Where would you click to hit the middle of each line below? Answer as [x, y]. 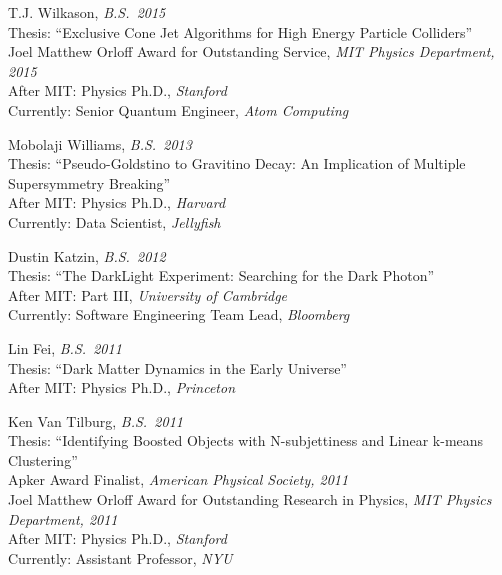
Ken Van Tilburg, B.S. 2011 [95, 420]
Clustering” [43, 459]
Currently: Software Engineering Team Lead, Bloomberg [179, 314]
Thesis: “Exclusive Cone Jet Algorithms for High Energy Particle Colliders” [240, 31]
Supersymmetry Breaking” [89, 182]
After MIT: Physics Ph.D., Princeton [122, 387]
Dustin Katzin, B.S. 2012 [87, 255]
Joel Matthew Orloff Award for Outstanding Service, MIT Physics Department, [251, 51]
